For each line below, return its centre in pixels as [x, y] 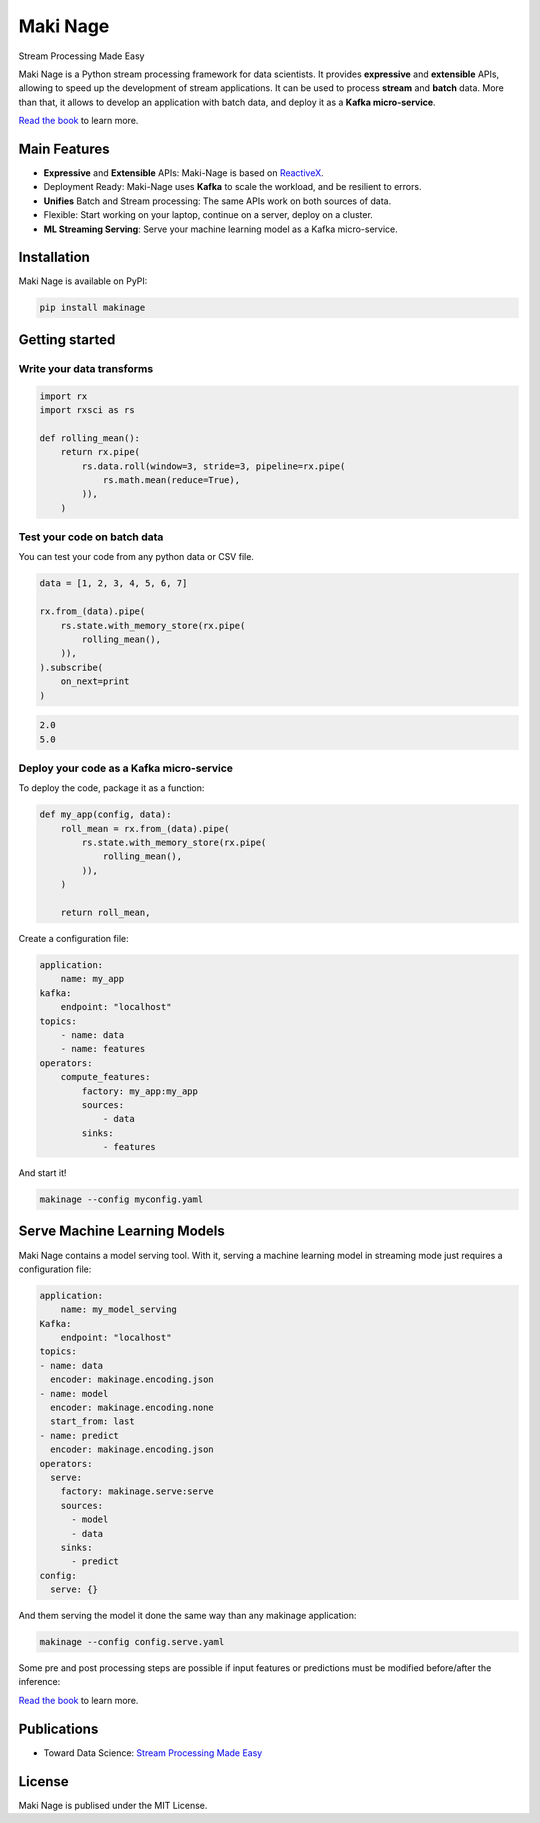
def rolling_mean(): [89, 438]
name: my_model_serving [118, 1309]
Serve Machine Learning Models [121, 1231]
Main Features [64, 148]
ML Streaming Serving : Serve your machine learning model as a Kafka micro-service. [221, 229]
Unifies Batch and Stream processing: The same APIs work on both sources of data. [217, 201]
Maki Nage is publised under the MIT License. [113, 1805]
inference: [39, 1682]
